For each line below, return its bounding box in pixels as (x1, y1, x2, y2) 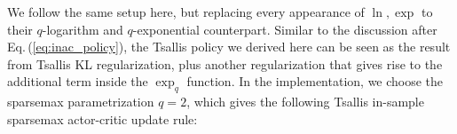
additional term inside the (7, 72, 148, 91)
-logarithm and (42, 20, 123, 38)
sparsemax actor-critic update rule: (7, 109, 198, 128)
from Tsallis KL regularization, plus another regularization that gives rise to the (7, 54, 443, 73)
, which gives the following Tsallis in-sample (186, 92, 424, 111)
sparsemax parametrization (7, 92, 154, 111)
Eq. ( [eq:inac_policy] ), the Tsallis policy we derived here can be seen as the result (7, 37, 451, 56)
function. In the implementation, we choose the (186, 72, 444, 91)
